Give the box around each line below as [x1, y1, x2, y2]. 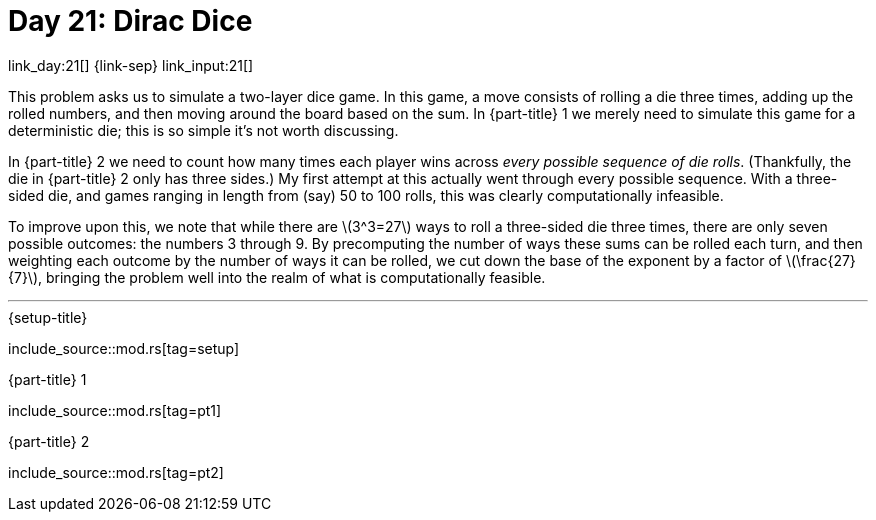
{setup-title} [8, 308, 88, 326]
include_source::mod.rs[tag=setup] [8, 339, 240, 357]
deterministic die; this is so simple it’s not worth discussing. [8, 121, 399, 139]
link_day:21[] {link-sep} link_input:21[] [8, 56, 254, 74]
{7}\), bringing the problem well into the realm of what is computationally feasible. [8, 268, 546, 286]
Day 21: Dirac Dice [8, 4, 253, 38]
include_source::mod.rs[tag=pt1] [8, 401, 222, 419]
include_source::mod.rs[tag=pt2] [8, 463, 224, 481]
